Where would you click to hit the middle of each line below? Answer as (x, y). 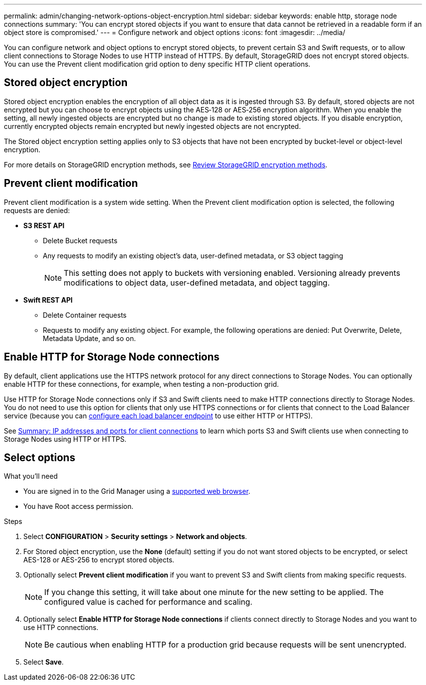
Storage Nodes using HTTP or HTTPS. (65, 439)
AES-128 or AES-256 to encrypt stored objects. (99, 560)
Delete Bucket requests (80, 240)
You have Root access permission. (79, 506)
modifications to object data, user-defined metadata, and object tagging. (197, 282)
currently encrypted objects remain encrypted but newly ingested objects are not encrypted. (152, 126)
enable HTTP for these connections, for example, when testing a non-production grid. (142, 384)
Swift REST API (48, 300)
